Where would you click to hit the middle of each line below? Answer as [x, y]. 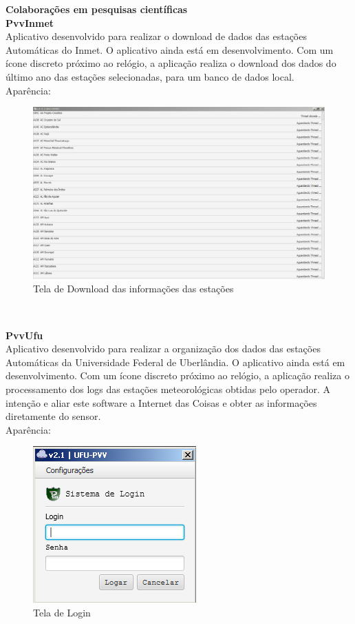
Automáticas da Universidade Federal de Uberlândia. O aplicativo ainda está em [175, 362]
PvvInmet [30, 22]
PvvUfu [24, 335]
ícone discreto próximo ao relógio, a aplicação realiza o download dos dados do [171, 63]
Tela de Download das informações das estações [133, 289]
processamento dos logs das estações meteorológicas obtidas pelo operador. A [168, 389]
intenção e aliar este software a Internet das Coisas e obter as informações [161, 402]
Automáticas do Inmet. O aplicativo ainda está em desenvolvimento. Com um [170, 49]
